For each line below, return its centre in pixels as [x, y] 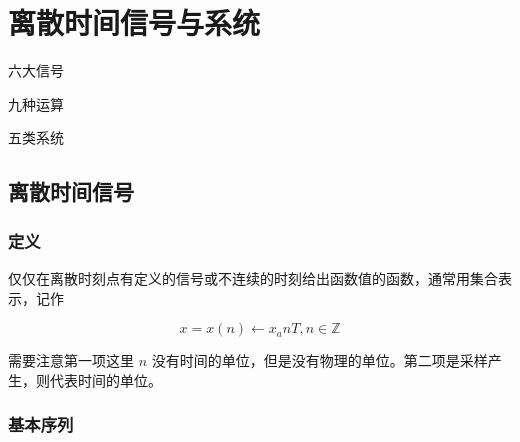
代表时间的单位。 [105, 379]
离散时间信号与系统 [134, 22]
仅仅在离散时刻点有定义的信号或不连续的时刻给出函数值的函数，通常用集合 [253, 277]
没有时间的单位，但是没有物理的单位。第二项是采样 [319, 360]
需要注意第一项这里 [71, 360]
